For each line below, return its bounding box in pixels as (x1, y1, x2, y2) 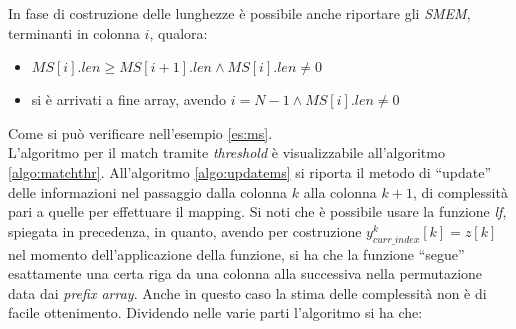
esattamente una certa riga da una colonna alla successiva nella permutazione (8, 263, 483, 284)
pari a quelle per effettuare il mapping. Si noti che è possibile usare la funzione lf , (8, 201, 507, 222)
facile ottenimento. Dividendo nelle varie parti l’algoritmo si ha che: (8, 302, 423, 323)
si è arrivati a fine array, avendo (31, 89, 227, 110)
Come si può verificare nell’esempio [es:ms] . (8, 122, 273, 143)
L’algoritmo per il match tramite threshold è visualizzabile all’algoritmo (8, 142, 445, 163)
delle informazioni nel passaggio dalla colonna (8, 181, 288, 202)
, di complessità (412, 181, 508, 202)
